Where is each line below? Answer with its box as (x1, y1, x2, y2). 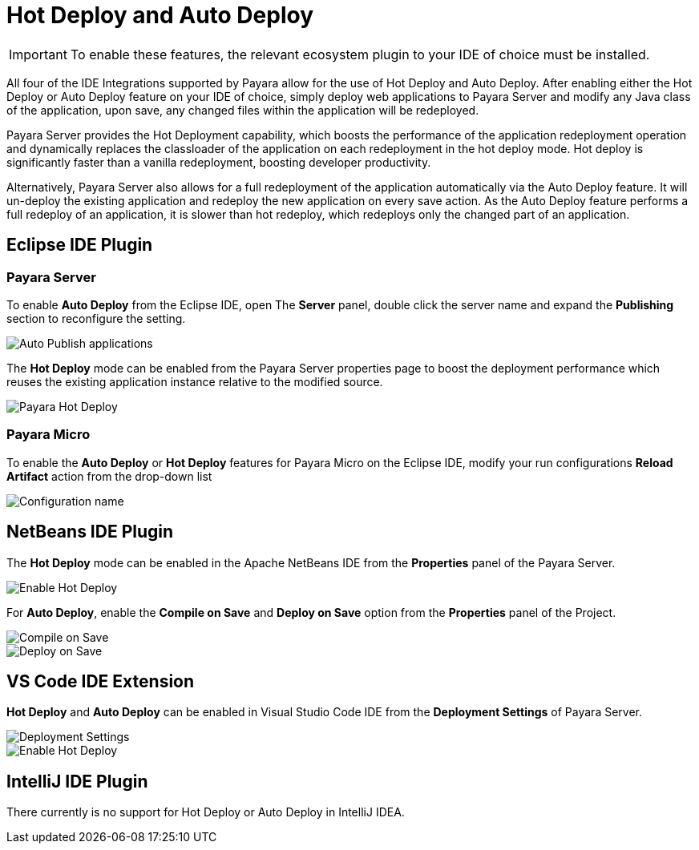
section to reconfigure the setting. (6, 311, 186, 325)
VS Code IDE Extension (6, 671, 195, 691)
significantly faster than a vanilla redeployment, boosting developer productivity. (6, 155, 431, 169)
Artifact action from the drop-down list (6, 469, 212, 483)
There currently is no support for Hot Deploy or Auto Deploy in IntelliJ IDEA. (6, 805, 405, 820)
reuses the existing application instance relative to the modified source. (6, 374, 383, 389)
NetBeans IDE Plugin (6, 522, 174, 542)
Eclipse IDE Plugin (6, 235, 153, 256)
